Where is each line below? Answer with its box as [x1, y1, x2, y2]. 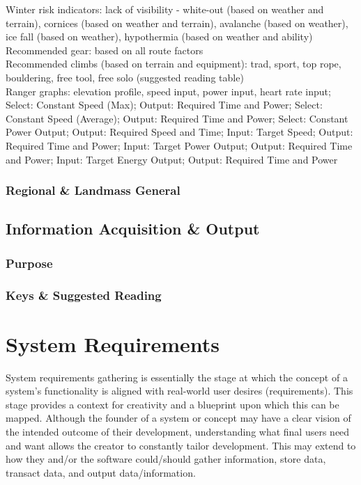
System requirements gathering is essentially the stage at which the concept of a [6, 369, 348, 384]
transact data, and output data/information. [6, 465, 196, 479]
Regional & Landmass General [6, 182, 180, 199]
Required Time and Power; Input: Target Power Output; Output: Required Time [6, 138, 353, 152]
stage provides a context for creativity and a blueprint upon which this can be [6, 397, 339, 411]
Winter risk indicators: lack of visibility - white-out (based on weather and [6, 2, 324, 16]
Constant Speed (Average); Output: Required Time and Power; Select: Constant [6, 111, 348, 125]
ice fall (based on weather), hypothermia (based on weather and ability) [6, 29, 313, 44]
